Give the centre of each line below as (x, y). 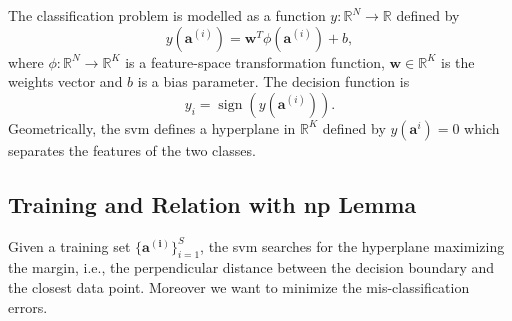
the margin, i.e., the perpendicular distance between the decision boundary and (251, 267)
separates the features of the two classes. (132, 149)
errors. (28, 306)
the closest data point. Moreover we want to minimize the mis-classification (239, 286)
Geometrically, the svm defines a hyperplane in (152, 127)
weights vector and (65, 81)
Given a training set (69, 245)
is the (458, 61)
